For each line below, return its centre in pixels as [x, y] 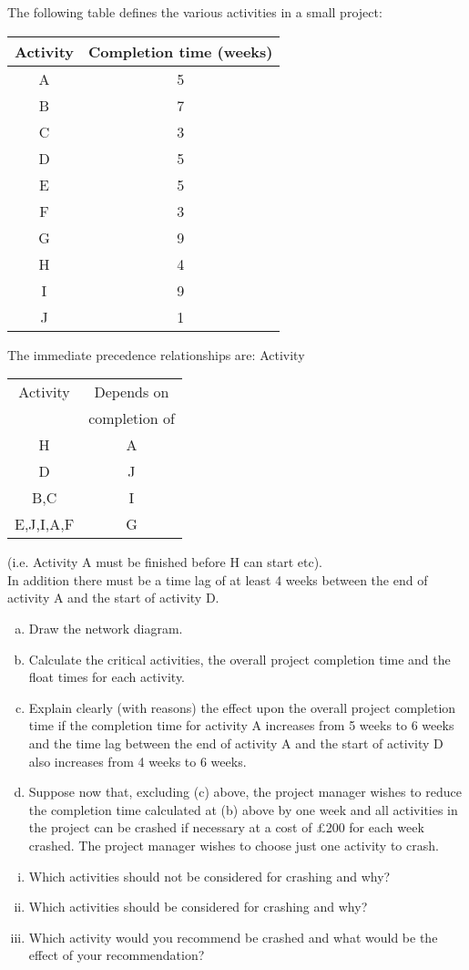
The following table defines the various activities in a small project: [195, 12]
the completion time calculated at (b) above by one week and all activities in [243, 809]
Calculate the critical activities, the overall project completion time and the [240, 659]
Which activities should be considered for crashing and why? [198, 907]
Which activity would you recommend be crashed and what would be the [233, 937]
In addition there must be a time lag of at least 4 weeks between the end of [218, 579]
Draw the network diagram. [106, 628]
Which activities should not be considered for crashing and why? [209, 876]
